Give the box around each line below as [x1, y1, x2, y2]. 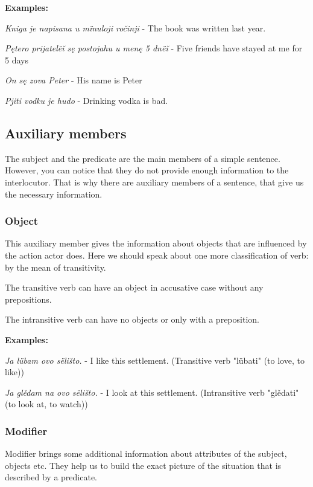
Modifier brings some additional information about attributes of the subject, [5, 447, 287, 460]
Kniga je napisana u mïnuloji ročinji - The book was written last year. [5, 21, 266, 34]
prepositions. [5, 292, 52, 305]
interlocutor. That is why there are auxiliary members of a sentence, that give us [5, 175, 304, 188]
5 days [5, 53, 28, 66]
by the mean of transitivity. [5, 260, 106, 273]
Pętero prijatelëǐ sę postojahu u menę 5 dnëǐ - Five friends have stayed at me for [5, 42, 303, 54]
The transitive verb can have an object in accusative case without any [5, 281, 264, 294]
